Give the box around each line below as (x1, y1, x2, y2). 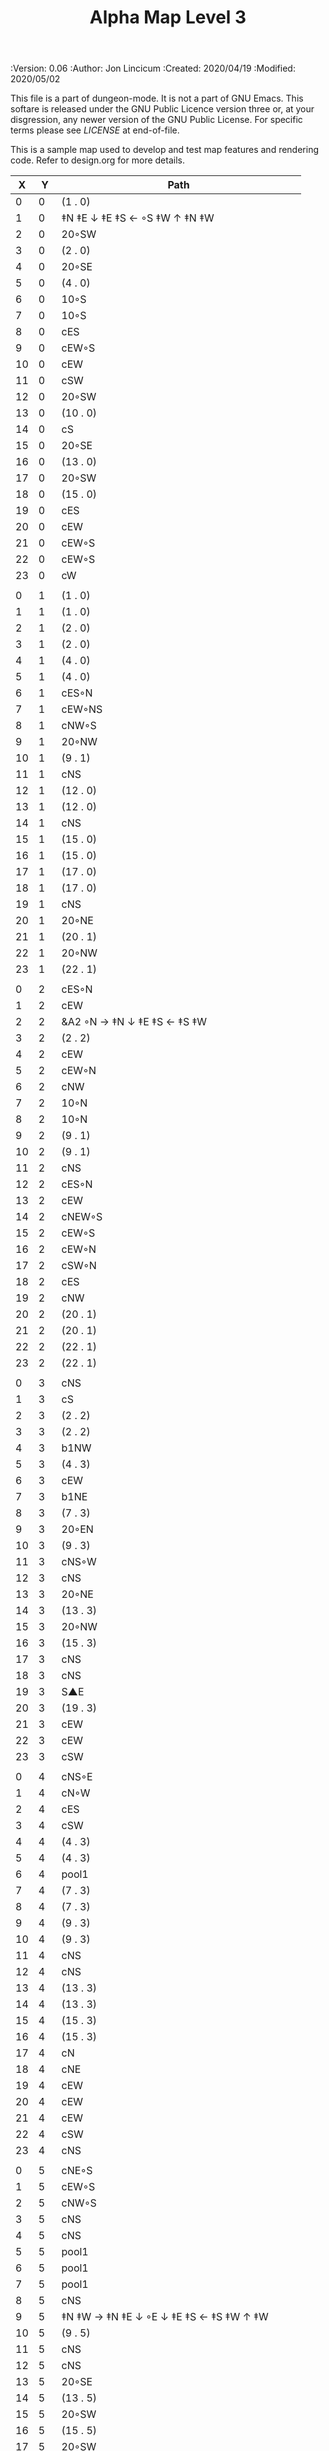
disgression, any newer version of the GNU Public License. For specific (10, 114, 303, 126)
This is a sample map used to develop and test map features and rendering (10, 144, 320, 156)
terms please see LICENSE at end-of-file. (10, 124, 180, 136)
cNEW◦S (61, 1210, 103, 1224)
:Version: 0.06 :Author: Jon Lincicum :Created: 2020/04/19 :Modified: (10, 62, 296, 75)
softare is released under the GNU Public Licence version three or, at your (10, 103, 315, 115)
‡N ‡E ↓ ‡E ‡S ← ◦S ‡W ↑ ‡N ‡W (61, 211, 215, 225)
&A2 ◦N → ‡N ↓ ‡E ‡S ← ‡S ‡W (61, 1015, 208, 1029)
